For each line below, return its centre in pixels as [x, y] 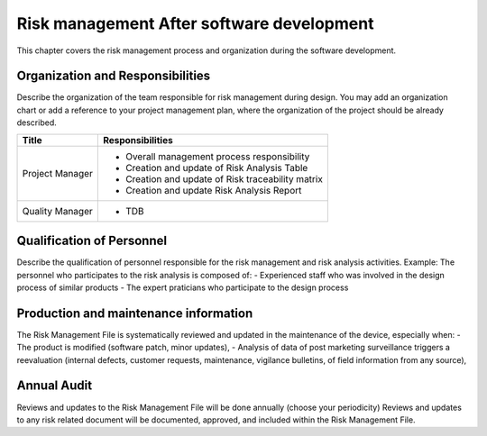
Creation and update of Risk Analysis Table [216, 168]
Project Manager [58, 173]
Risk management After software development [195, 23]
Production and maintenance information [135, 313]
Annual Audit [55, 386]
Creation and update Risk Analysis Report [213, 190]
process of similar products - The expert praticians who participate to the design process [183, 287]
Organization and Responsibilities [114, 76]
